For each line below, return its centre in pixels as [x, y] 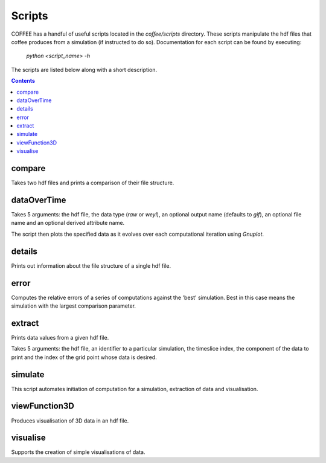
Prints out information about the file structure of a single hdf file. [91, 265]
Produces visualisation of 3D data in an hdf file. [70, 421]
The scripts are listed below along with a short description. [84, 70]
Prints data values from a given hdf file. [60, 337]
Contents [23, 81]
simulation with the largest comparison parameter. [73, 306]
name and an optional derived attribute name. [68, 223]
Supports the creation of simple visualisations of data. [78, 452]
